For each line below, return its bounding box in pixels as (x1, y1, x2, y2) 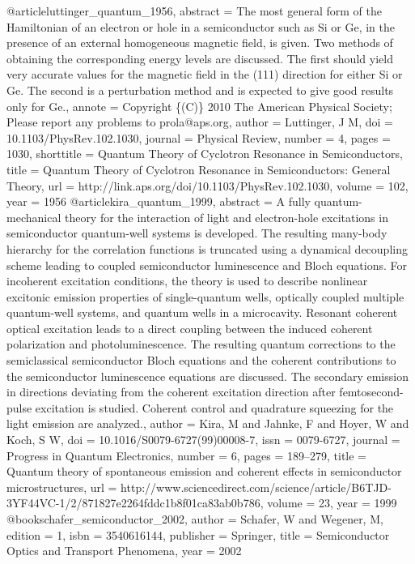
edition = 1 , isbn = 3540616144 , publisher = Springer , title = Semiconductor (6, 526, 390, 543)
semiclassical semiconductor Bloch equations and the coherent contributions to (6, 352, 396, 369)
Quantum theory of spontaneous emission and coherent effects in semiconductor (6, 463, 402, 480)
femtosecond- (339, 383, 404, 400)
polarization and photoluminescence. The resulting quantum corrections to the (6, 335, 396, 352)
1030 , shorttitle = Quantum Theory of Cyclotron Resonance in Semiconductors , (6, 145, 403, 162)
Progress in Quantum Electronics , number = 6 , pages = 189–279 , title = (6, 446, 366, 464)
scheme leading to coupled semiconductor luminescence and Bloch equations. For (6, 256, 408, 273)
